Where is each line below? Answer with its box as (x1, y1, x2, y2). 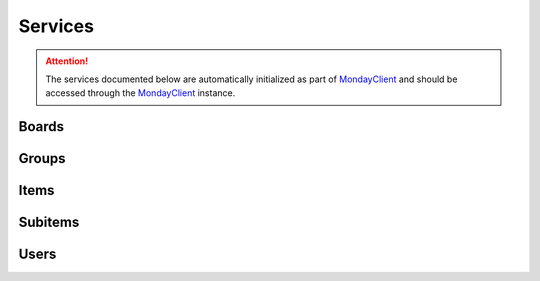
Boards (18, 118, 65, 135)
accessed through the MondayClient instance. (45, 87, 236, 99)
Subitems (18, 214, 80, 231)
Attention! (45, 55, 89, 67)
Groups (18, 150, 66, 167)
